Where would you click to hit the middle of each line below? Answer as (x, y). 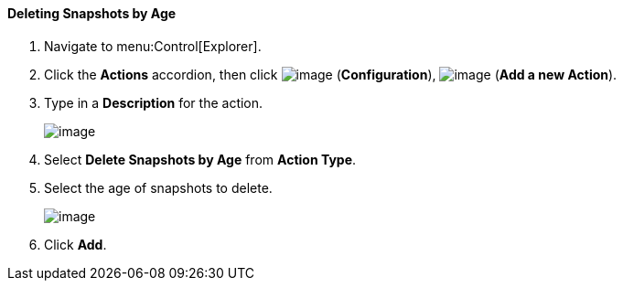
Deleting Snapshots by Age (92, 13)
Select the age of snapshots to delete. (158, 187)
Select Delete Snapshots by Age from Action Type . (200, 159)
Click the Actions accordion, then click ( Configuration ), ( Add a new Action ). (331, 74)
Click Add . (75, 244)
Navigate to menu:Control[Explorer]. (153, 46)
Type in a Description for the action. (154, 102)
